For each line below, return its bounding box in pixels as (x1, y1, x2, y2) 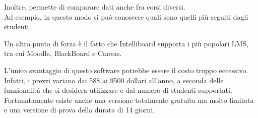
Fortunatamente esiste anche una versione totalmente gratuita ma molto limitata (4, 94, 254, 105)
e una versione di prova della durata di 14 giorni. (4, 104, 155, 115)
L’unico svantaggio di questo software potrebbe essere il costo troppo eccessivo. (4, 65, 248, 75)
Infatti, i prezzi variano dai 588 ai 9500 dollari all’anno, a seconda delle (4, 75, 224, 85)
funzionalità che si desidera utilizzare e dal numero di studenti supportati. (4, 85, 232, 95)
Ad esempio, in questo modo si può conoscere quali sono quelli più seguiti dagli (4, 11, 248, 22)
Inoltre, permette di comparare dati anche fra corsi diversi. (4, 2, 185, 12)
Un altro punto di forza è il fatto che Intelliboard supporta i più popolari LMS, (4, 38, 249, 48)
